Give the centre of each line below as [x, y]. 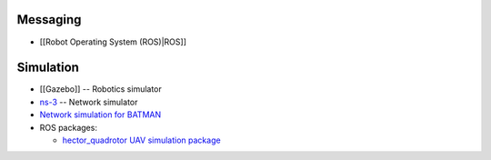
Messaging [49, 20]
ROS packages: [68, 127]
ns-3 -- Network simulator [89, 102]
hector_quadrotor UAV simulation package [142, 140]
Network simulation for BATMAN [100, 115]
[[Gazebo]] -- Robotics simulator [101, 89]
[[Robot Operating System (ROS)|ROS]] [113, 42]
